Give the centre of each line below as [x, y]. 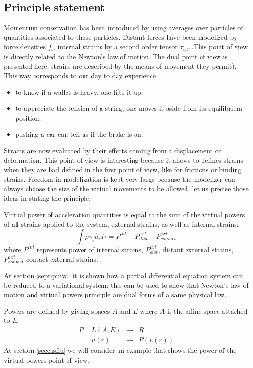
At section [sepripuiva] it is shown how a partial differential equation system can [124, 275]
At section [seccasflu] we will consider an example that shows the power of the [120, 350]
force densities [25, 46]
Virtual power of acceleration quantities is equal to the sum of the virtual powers [125, 214]
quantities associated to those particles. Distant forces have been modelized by [121, 37]
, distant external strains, [196, 249]
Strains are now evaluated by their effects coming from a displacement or [113, 150]
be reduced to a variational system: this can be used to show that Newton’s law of [126, 285]
